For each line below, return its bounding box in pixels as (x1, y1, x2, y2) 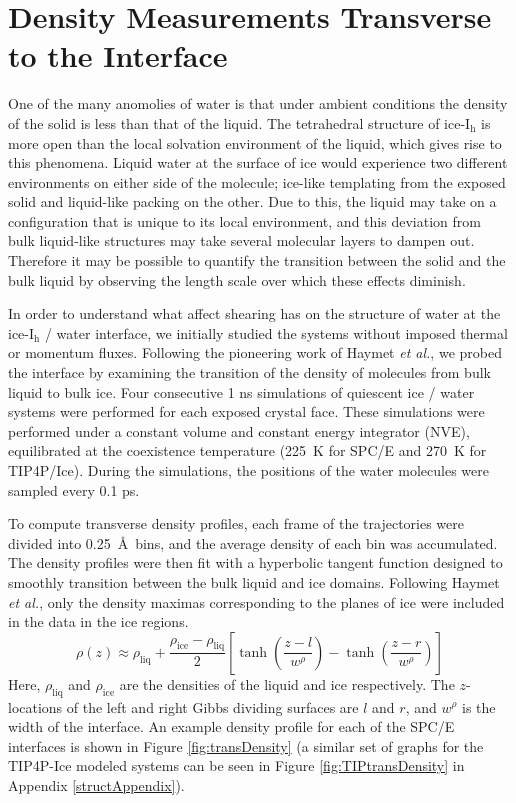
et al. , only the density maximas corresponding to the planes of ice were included (8, 591, 505, 612)
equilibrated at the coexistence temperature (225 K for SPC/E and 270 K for (8, 440, 487, 461)
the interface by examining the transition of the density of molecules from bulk (8, 362, 491, 383)
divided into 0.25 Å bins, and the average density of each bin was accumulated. (8, 532, 498, 553)
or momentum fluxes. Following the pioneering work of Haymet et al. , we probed (8, 342, 502, 363)
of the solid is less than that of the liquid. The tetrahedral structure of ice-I (8, 112, 471, 133)
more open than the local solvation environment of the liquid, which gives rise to (8, 132, 502, 153)
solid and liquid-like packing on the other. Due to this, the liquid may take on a (8, 191, 497, 212)
